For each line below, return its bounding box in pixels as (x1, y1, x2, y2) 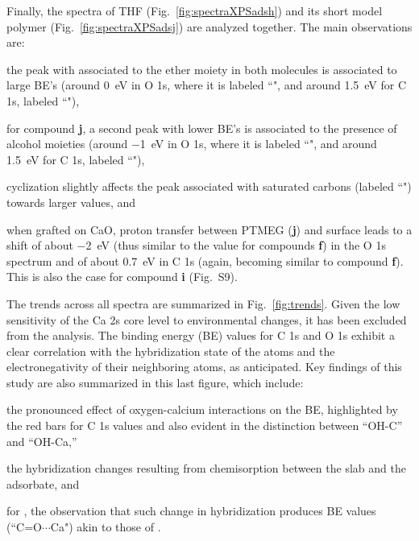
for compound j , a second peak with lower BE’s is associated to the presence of (6, 119, 397, 136)
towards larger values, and (6, 193, 136, 210)
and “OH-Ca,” (6, 432, 77, 449)
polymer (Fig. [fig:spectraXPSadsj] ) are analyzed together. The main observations (6, 18, 413, 35)
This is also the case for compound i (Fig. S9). (6, 268, 238, 285)
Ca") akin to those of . (50, 518, 161, 535)
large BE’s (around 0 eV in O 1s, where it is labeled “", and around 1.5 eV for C (6, 76, 407, 93)
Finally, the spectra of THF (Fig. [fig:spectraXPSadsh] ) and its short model (6, 2, 383, 19)
